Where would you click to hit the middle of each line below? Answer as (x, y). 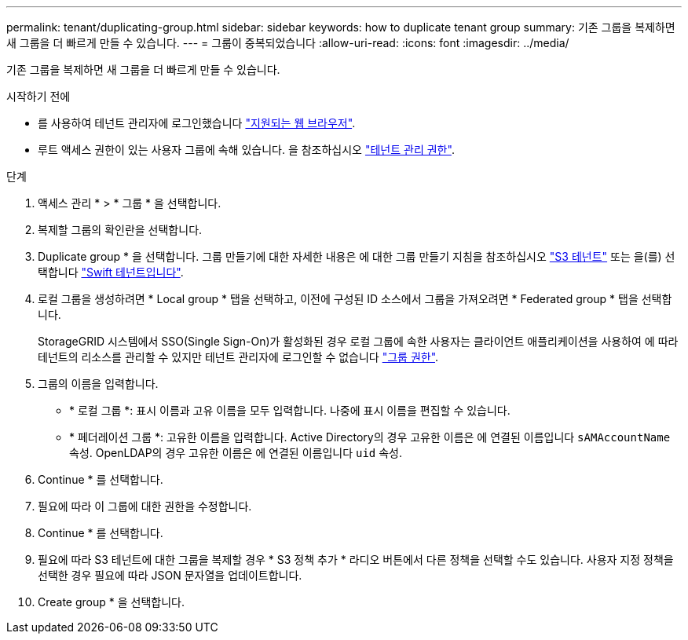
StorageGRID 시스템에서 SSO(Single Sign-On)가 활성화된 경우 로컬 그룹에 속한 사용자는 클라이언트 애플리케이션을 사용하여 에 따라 (358, 341)
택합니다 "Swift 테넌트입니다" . (111, 272)
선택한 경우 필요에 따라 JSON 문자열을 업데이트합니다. (170, 575)
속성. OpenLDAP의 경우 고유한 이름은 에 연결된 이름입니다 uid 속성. (236, 453)
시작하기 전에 (38, 96)
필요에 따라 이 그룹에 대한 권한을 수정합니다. (145, 506)
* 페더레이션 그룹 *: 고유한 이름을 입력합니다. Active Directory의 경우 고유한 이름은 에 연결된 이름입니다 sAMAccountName (370, 437)
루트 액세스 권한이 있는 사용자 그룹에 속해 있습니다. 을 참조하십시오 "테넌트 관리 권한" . (246, 150)
